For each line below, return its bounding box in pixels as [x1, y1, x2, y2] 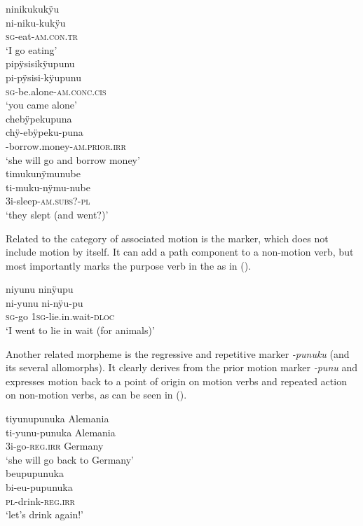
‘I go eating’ [6, 42, 57, 57]
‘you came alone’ [6, 97, 77, 112]
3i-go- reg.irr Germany [6, 438, 104, 453]
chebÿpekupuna [6, 111, 72, 125]
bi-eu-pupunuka [6, 480, 73, 494]
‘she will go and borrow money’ [6, 152, 140, 167]
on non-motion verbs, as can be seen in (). [6, 387, 187, 402]
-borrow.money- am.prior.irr [6, 138, 126, 153]
